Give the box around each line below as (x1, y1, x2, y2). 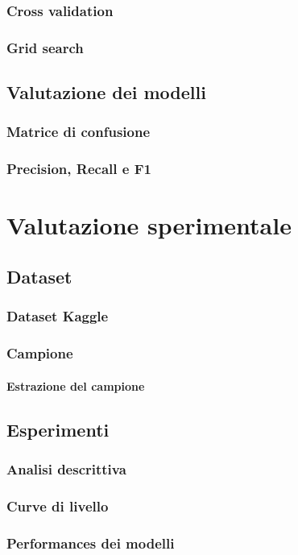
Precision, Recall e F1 (6, 159, 151, 179)
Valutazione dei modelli (6, 80, 206, 105)
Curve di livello (6, 495, 109, 516)
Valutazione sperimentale (6, 209, 292, 242)
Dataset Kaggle (6, 306, 109, 326)
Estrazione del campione (6, 377, 145, 394)
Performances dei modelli (6, 532, 175, 553)
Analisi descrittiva (6, 458, 126, 478)
